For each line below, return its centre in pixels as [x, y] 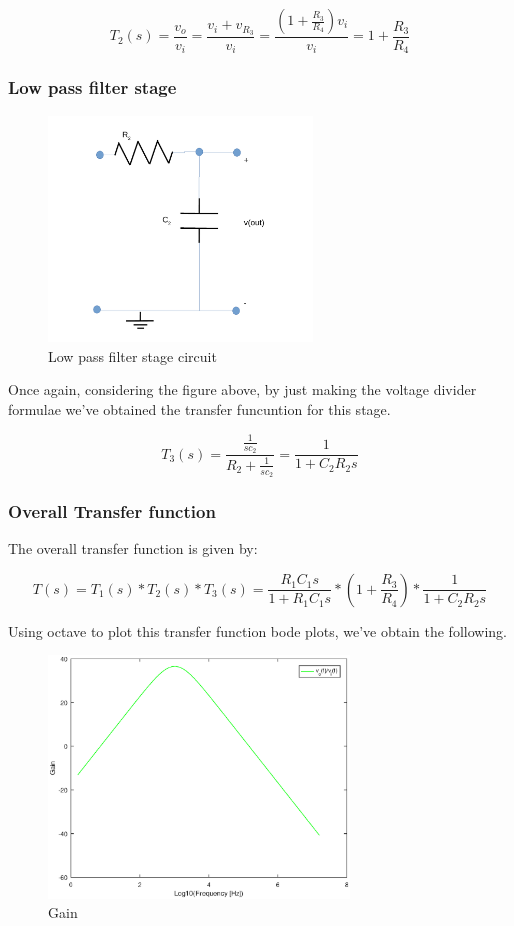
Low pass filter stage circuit [132, 355]
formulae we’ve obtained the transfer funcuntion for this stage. [199, 409]
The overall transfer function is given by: [133, 548]
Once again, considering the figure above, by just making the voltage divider [242, 389]
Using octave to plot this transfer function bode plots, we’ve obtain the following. [257, 630]
